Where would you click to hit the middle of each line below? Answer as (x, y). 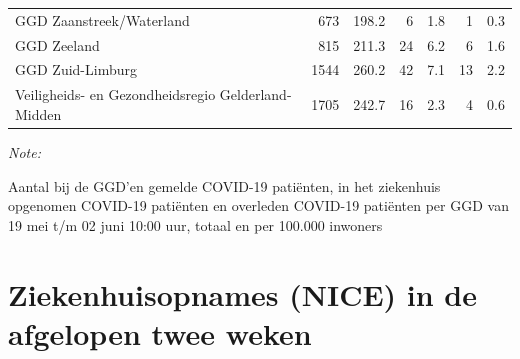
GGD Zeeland (57, 44)
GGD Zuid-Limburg (76, 69)
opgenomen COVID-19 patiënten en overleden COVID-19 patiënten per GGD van (258, 205)
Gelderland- (255, 94)
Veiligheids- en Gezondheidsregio (115, 94)
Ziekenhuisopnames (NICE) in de (243, 293)
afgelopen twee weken (160, 332)
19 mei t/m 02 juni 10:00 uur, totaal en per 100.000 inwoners (195, 224)
